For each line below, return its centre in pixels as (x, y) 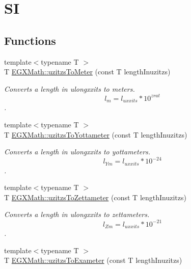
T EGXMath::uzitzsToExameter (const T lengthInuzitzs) (93, 260)
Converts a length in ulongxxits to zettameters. (77, 214)
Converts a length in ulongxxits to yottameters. (77, 152)
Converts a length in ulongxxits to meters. (70, 88)
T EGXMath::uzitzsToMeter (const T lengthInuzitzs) (87, 72)
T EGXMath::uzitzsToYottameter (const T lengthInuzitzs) (96, 134)
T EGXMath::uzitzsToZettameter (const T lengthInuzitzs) (95, 197)
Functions (30, 40)
